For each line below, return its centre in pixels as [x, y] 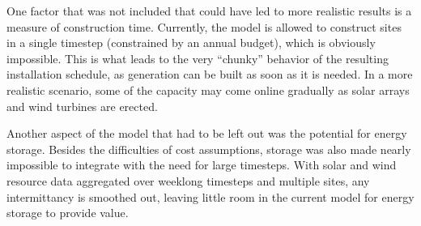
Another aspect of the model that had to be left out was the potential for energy [207, 133]
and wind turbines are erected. [82, 106]
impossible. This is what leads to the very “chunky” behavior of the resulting [198, 58]
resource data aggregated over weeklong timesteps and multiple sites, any [188, 180]
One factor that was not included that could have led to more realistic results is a [209, 11]
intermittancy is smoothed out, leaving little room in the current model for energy [210, 196]
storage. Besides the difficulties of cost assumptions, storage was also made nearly [209, 149]
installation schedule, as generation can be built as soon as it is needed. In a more [210, 74]
